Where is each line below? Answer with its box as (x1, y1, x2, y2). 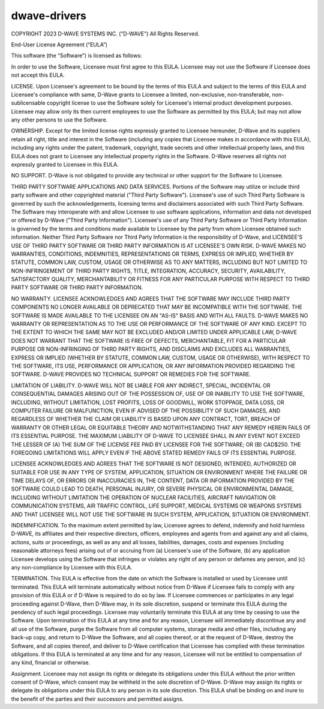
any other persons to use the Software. (11, 116, 108, 123)
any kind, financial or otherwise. (11, 659, 91, 666)
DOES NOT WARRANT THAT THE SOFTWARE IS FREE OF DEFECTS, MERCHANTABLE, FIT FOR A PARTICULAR (11, 337, 286, 344)
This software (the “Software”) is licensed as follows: (11, 52, 142, 60)
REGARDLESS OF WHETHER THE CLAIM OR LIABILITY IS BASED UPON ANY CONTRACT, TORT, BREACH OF (11, 416, 281, 423)
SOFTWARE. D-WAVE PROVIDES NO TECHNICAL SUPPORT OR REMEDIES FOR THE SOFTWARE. (11, 370, 251, 378)
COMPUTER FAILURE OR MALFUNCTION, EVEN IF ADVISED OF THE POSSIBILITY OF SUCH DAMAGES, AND (11, 407, 281, 414)
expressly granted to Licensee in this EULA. (11, 161, 119, 168)
